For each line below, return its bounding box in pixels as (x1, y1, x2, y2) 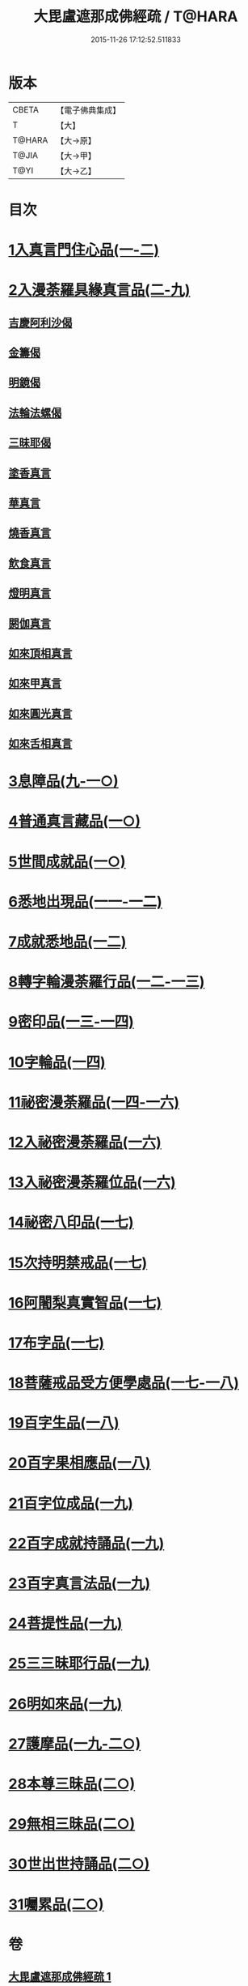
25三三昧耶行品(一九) (8, 1655, 151, 1673)
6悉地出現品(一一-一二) (8, 892, 163, 911)
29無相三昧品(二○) (8, 1815, 136, 1834)
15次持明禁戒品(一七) (8, 1254, 148, 1272)
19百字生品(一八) (8, 1414, 120, 1433)
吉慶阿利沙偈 (8, 315, 73, 329)
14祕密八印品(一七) (8, 1213, 135, 1232)
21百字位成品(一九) (8, 1494, 133, 1512)
